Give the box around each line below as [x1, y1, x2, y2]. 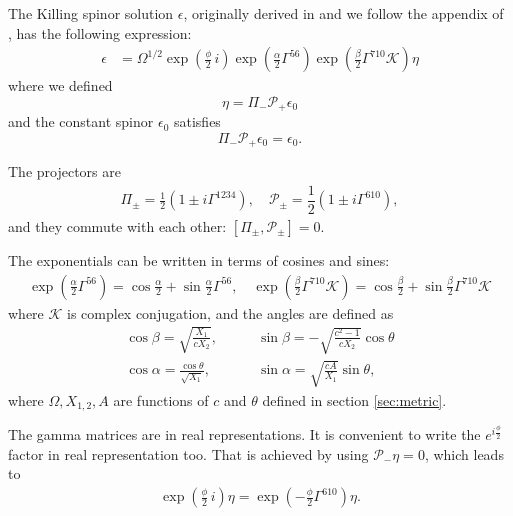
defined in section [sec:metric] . [262, 389, 447, 410]
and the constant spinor [8, 111, 154, 132]
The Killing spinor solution [8, 3, 174, 23]
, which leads [424, 443, 504, 464]
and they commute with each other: [8, 216, 227, 236]
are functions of [113, 389, 209, 410]
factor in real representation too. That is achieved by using [8, 443, 369, 464]
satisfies [173, 111, 221, 132]
